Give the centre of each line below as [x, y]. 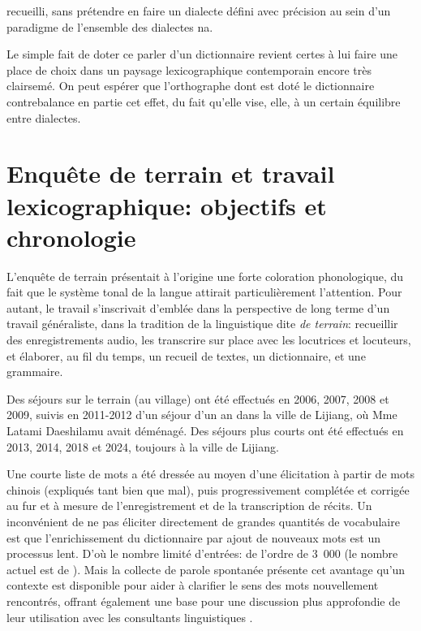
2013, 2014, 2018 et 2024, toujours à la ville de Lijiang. [143, 446]
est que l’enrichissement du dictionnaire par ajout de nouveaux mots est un [193, 537]
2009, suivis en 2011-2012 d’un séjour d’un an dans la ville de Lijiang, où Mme [202, 415]
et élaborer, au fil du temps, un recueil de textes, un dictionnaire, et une [186, 355]
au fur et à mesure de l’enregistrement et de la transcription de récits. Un [189, 506]
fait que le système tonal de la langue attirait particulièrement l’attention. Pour [204, 292]
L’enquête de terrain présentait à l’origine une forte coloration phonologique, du [205, 276]
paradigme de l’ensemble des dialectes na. [110, 26]
